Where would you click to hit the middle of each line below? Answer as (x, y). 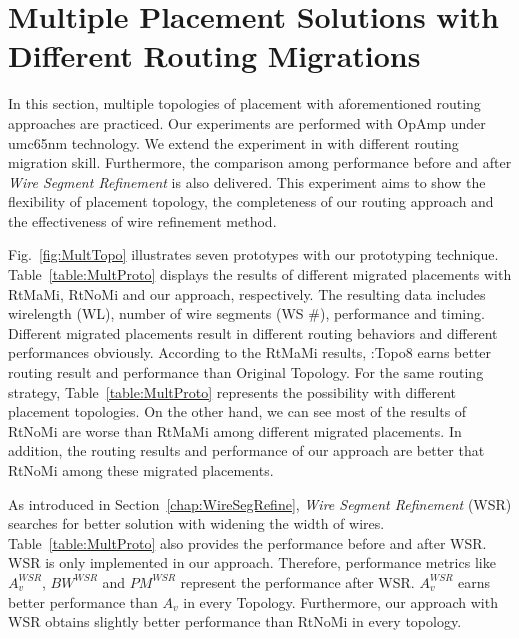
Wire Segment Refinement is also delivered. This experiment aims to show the (247, 181)
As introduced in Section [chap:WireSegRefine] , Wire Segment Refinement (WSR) (260, 503)
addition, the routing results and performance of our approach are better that (246, 450)
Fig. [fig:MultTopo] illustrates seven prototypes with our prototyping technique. (253, 254)
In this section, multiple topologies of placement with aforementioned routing (244, 103)
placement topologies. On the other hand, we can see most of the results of (237, 411)
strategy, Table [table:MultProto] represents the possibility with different (232, 391)
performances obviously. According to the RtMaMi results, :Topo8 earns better (250, 352)
